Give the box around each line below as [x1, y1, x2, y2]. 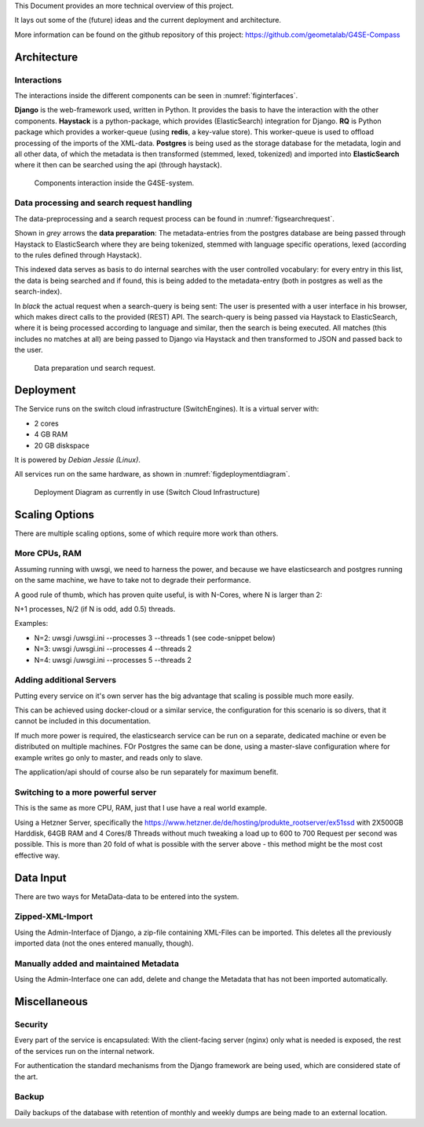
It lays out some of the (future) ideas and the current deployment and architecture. [14, 16, 282, 25]
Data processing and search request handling [14, 197, 192, 208]
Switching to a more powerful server [14, 786, 157, 797]
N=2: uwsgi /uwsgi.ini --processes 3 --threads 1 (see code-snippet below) [34, 633, 276, 642]
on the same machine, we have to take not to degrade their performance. [14, 576, 251, 585]
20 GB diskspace [34, 441, 90, 450]
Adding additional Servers [14, 675, 117, 686]
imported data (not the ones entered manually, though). [14, 939, 194, 948]
